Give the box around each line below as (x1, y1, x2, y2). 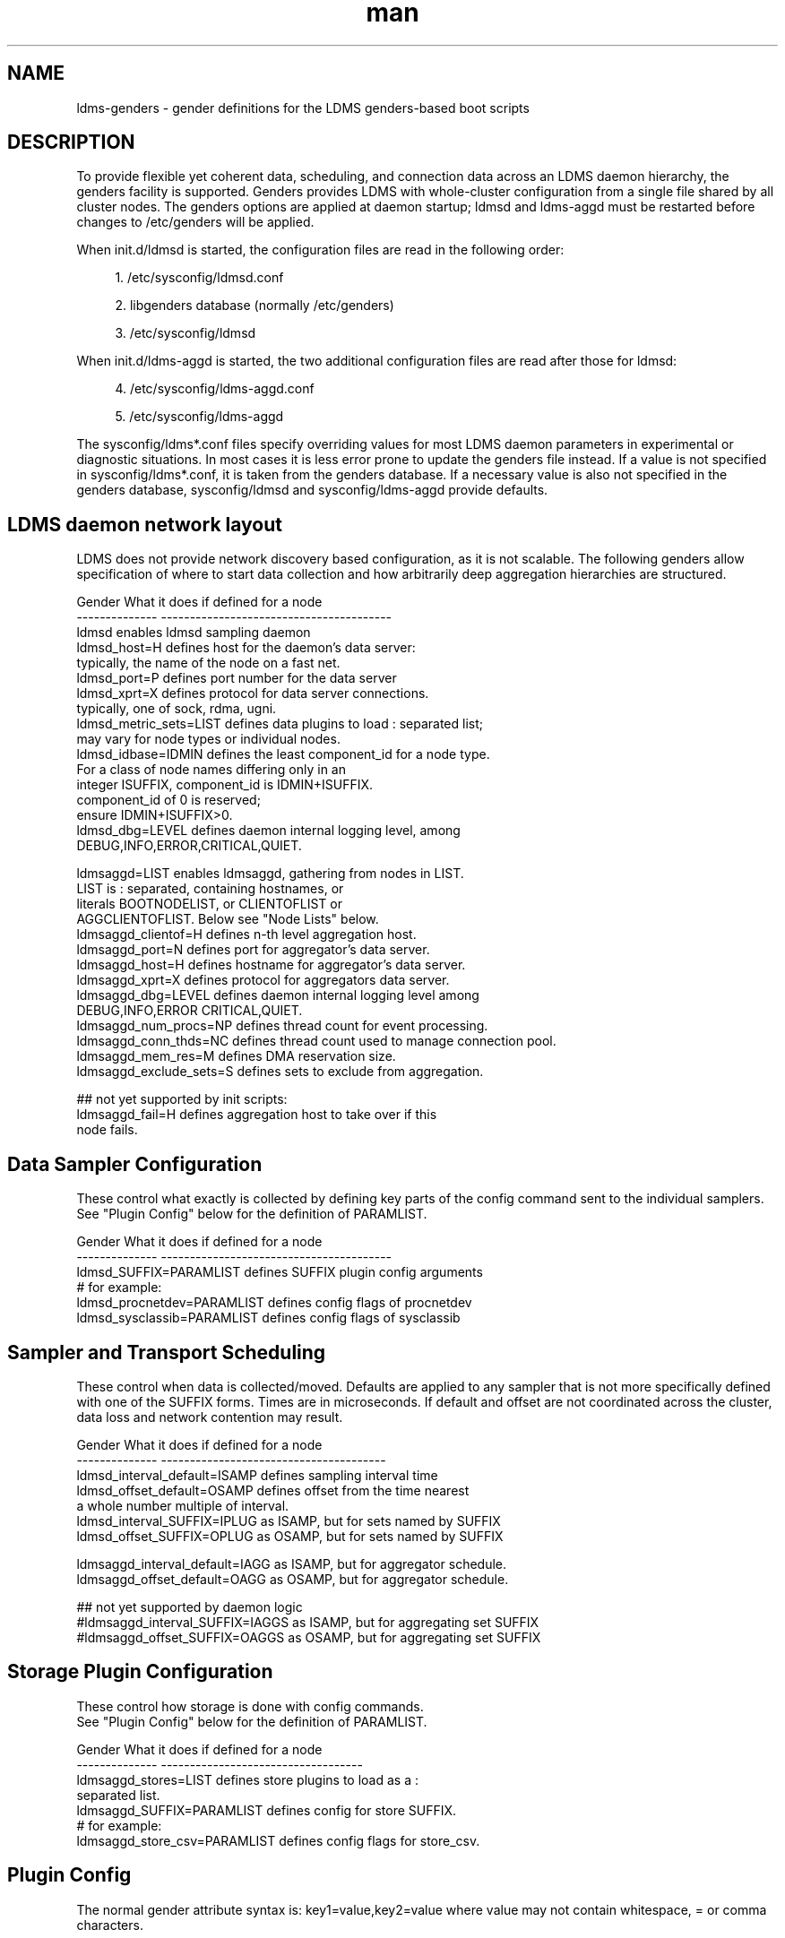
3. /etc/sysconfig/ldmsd (115, 325, 256, 341)
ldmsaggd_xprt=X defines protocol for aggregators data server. (76, 972, 450, 988)
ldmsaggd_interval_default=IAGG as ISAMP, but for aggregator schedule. (76, 1555, 507, 1572)
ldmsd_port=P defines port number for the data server (76, 670, 397, 686)
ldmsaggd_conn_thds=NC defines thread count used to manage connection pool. (76, 1033, 556, 1049)
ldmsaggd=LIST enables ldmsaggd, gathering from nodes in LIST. (76, 866, 464, 882)
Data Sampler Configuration (7, 1152, 263, 1176)
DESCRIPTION (7, 131, 135, 154)
